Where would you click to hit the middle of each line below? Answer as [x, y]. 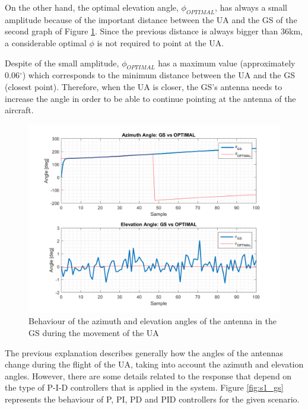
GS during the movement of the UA [94, 332]
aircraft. [19, 110]
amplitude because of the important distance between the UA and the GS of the [151, 19]
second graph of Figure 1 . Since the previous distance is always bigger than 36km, [154, 31]
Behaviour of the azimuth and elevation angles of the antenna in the [153, 321]
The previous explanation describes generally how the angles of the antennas [144, 352]
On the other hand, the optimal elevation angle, [92, 7]
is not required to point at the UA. [161, 42]
